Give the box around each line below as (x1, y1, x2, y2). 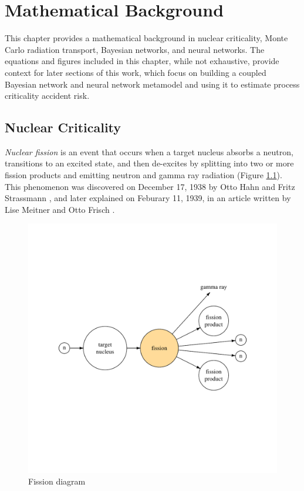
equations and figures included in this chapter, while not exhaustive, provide (5, 55, 279, 67)
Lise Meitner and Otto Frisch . (5, 203, 115, 215)
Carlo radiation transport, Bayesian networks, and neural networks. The (5, 43, 265, 55)
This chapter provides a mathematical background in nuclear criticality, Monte (5, 32, 288, 44)
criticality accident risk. (5, 89, 90, 102)
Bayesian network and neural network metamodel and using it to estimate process (5, 78, 300, 90)
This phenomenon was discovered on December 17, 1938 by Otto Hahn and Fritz (5, 180, 295, 192)
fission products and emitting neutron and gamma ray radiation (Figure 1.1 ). (5, 169, 282, 181)
